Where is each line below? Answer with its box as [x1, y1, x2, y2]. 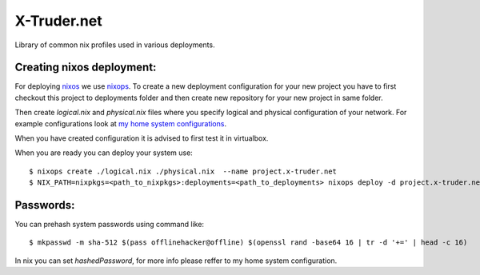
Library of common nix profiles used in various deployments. [14, 40, 215, 50]
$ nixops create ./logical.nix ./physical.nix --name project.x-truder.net [29, 166, 338, 176]
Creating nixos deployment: [14, 61, 157, 74]
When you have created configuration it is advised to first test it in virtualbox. [14, 134, 269, 143]
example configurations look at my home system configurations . [14, 118, 227, 128]
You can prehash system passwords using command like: [14, 220, 204, 229]
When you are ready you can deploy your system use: [14, 148, 194, 157]
